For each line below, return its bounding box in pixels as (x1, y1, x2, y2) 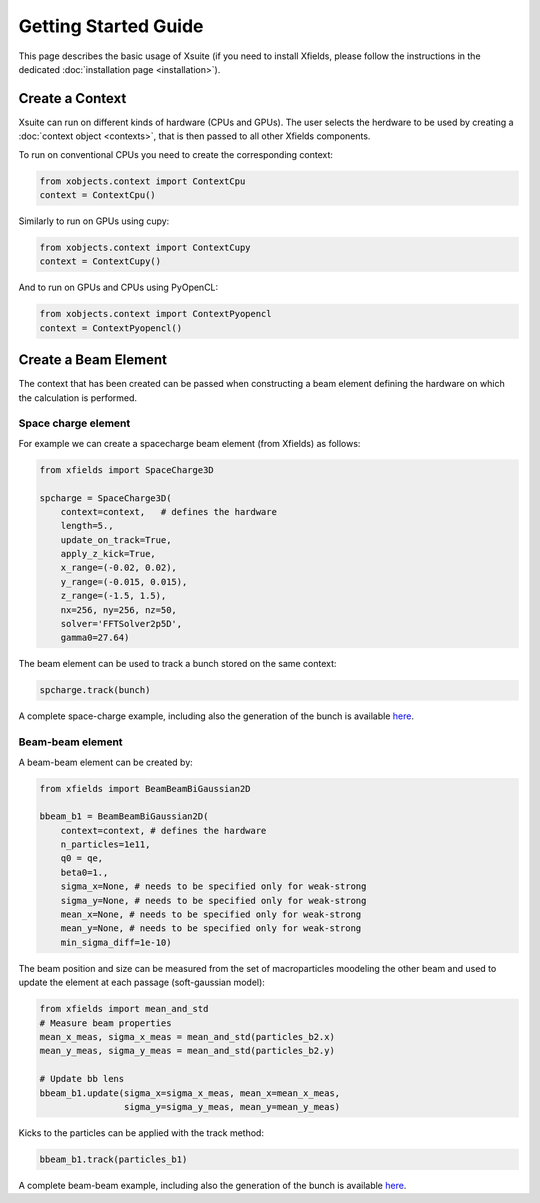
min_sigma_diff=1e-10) (60, 936, 172, 948)
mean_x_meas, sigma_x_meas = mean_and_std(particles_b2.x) (39, 1031, 335, 1042)
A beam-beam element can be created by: (18, 756, 194, 768)
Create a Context (18, 90, 127, 107)
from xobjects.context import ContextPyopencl (39, 308, 272, 320)
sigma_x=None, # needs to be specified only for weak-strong (60, 881, 367, 892)
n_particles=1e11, (60, 839, 151, 850)
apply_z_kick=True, (60, 548, 157, 560)
